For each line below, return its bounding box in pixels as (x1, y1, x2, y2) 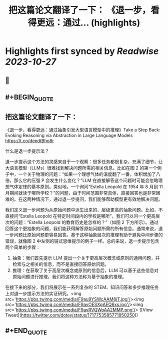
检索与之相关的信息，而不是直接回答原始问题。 (12, 261, 109, 267)
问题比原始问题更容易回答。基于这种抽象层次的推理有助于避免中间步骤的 (13, 231, 163, 237)
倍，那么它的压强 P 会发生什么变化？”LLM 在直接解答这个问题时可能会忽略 (5, 177, 158, 183)
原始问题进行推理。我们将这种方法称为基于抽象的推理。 (12, 273, 126, 279)
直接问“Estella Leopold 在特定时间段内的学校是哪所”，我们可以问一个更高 (5, 213, 156, 219)
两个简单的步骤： (5, 244, 40, 250)
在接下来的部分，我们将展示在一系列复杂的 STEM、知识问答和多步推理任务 (5, 284, 159, 290)
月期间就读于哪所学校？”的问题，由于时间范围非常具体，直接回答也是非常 (5, 189, 156, 195)
